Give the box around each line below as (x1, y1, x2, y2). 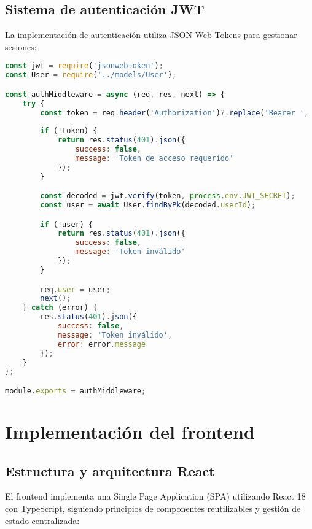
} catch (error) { (22, 303, 98, 312)
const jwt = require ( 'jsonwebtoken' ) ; (5, 61, 163, 71)
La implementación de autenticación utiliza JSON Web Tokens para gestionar (5, 28, 297, 41)
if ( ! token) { (40, 126, 98, 136)
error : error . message (57, 339, 146, 349)
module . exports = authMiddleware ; (5, 386, 146, 395)
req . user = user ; (40, 285, 111, 294)
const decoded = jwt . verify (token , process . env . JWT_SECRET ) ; (40, 191, 295, 201)
